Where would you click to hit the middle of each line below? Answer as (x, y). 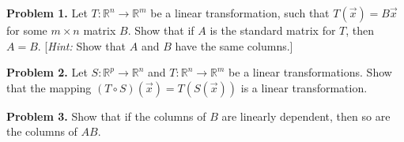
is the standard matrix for (273, 30)
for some (27, 30)
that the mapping (49, 87)
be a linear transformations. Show (310, 72)
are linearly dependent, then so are (306, 116)
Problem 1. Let (47, 13)
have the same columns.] (234, 45)
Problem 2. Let (47, 72)
